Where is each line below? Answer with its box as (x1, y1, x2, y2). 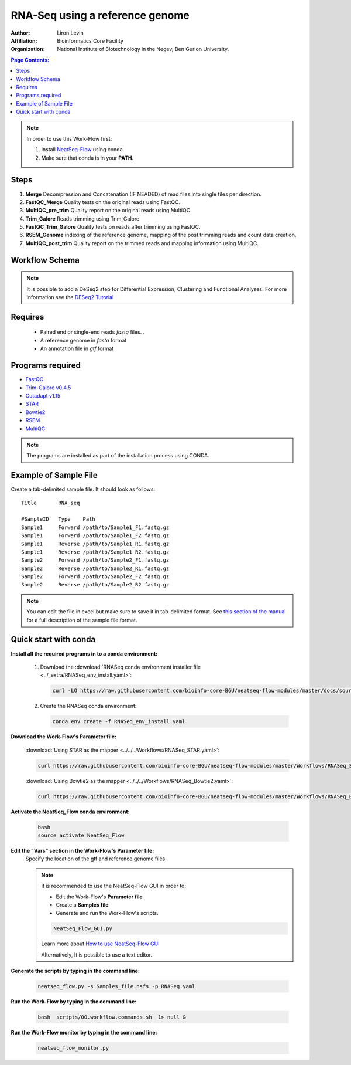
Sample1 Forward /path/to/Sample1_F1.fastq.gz (21, 524, 170, 531)
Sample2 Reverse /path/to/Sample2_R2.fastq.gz (21, 581, 170, 588)
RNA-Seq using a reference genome (11, 9, 190, 22)
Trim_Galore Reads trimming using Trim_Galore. (25, 215, 141, 222)
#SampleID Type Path (21, 516, 96, 523)
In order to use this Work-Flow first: (26, 135, 112, 142)
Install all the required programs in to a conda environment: (11, 650, 158, 657)
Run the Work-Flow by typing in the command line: (11, 998, 137, 1005)
